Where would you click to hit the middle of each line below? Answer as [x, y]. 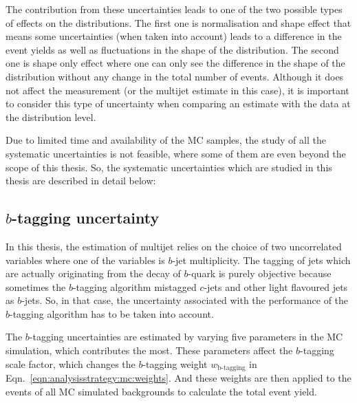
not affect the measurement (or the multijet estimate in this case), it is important [177, 90]
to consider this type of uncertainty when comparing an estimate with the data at [178, 104]
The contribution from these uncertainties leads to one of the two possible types [174, 9]
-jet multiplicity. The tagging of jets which [261, 260]
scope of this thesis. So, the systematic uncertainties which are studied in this [169, 167]
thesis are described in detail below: [81, 181]
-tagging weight [175, 363]
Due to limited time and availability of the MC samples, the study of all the [166, 140]
